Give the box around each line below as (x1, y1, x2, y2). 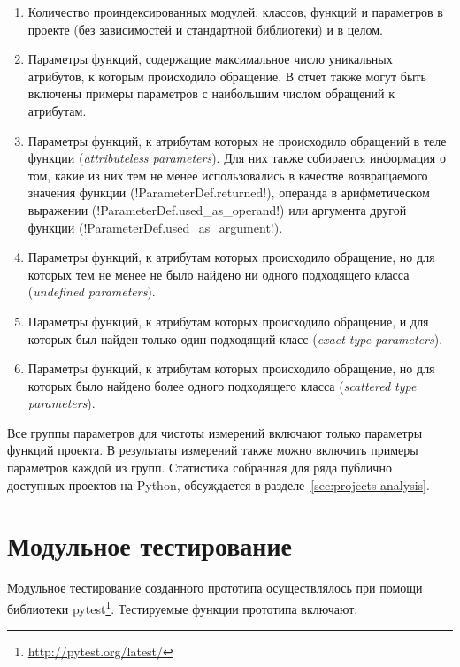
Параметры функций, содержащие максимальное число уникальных (27, 50, 393, 68)
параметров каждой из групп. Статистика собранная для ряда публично (7, 458, 392, 477)
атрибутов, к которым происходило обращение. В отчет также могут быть (27, 66, 426, 85)
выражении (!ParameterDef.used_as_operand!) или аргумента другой (27, 200, 407, 218)
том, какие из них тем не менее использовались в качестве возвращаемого (27, 165, 428, 184)
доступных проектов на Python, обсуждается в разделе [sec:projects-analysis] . (7, 475, 430, 494)
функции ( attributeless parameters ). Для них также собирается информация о (27, 149, 446, 167)
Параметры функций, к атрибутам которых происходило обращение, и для (27, 311, 429, 330)
